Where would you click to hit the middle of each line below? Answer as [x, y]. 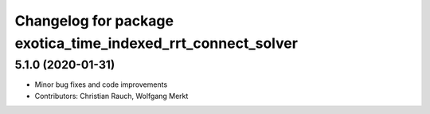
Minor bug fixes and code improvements [101, 85]
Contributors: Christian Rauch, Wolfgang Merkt [111, 96]
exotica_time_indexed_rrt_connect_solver [156, 43]
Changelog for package [94, 21]
